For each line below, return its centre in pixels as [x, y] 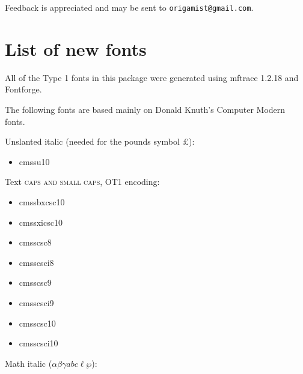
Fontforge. [23, 89]
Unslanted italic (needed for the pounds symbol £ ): [100, 141]
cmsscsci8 [36, 262]
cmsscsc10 [37, 323]
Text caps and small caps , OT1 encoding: [82, 182]
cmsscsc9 [35, 282]
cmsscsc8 [35, 242]
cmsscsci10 [38, 343]
